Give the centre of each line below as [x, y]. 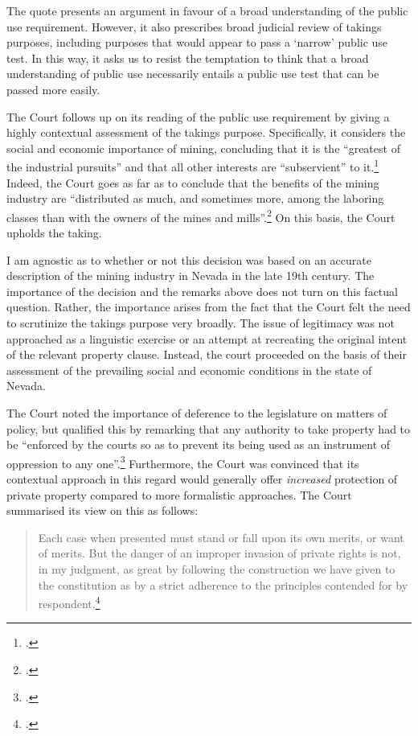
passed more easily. [53, 89]
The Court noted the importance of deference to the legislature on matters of [197, 412]
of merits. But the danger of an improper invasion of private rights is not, [219, 553]
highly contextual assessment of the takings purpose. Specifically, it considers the [206, 132]
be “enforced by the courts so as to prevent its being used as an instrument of [199, 444]
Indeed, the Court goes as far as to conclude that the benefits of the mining [193, 182]
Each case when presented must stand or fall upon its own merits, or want [221, 537]
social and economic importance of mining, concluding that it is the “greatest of [203, 148]
